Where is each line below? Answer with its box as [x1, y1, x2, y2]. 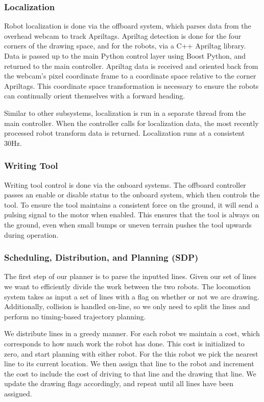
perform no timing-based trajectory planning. [4, 311, 146, 321]
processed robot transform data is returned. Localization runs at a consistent [4, 128, 245, 138]
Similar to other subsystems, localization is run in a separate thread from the [4, 107, 246, 118]
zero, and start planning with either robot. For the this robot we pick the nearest [4, 348, 258, 359]
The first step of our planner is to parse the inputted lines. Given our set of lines [4, 271, 256, 282]
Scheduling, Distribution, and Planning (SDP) [4, 251, 199, 264]
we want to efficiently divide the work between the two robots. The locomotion [4, 281, 251, 291]
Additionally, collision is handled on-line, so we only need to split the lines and [4, 301, 250, 312]
